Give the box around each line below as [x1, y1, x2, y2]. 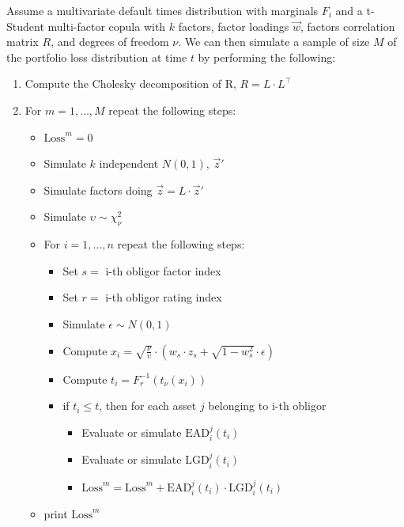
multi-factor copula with [47, 17, 166, 34]
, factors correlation [300, 17, 395, 34]
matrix [6, 33, 39, 50]
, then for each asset [99, 397, 197, 414]
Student [6, 17, 44, 34]
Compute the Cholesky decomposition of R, [25, 75, 236, 92]
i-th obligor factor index [105, 262, 221, 279]
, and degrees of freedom [51, 33, 169, 50]
